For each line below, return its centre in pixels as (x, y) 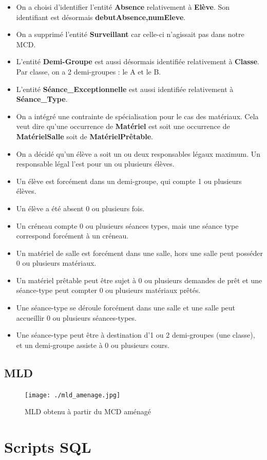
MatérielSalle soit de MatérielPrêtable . (84, 136)
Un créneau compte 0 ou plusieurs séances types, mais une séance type (127, 225)
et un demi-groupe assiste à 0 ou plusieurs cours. (93, 345)
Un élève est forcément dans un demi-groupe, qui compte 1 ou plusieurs (129, 181)
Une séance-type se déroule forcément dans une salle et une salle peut (126, 308)
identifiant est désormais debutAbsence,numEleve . (101, 17)
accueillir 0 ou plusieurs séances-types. (76, 317)
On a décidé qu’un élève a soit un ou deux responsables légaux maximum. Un (138, 153)
